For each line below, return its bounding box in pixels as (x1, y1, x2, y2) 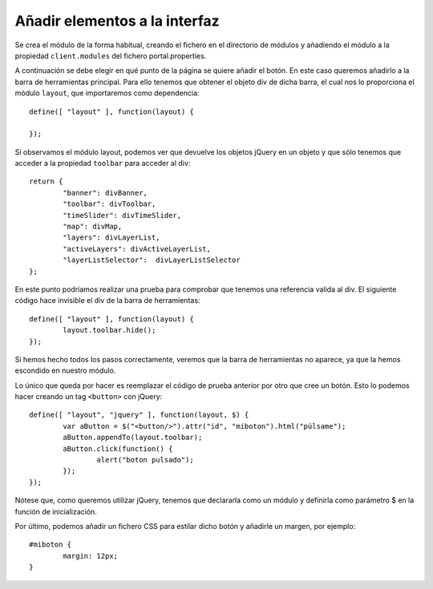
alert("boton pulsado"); (96, 455, 194, 465)
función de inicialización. (14, 506, 98, 516)
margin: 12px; (63, 551, 119, 560)
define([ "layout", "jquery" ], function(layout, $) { (29, 410, 249, 420)
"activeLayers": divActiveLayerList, (63, 244, 212, 253)
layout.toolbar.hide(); (63, 325, 156, 335)
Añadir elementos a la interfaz (14, 12, 220, 30)
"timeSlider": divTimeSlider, (63, 211, 182, 220)
